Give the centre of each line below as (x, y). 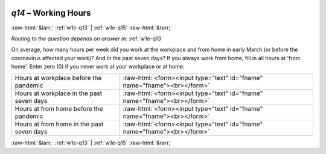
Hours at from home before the (59, 109)
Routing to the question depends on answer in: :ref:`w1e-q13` (87, 38)
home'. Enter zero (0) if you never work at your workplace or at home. (98, 67)
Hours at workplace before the (58, 78)
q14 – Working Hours (51, 13)
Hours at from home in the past (59, 125)
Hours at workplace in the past (59, 93)
